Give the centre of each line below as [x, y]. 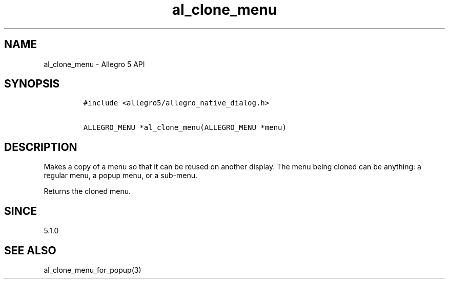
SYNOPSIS [32, 84]
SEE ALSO [30, 250]
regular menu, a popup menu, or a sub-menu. [121, 176]
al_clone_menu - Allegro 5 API [94, 64]
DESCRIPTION [41, 147]
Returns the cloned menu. [87, 191]
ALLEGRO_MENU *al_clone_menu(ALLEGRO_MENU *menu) [185, 128]
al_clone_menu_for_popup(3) [93, 270]
